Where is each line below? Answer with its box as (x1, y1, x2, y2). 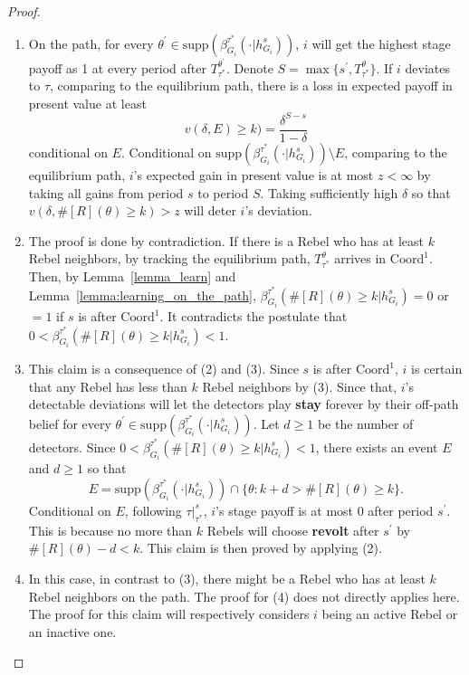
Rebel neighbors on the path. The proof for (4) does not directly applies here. (28, 586, 460, 605)
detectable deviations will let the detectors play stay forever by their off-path (28, 395, 459, 414)
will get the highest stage (311, 33, 451, 52)
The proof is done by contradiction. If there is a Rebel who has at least (28, 231, 424, 250)
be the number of (317, 414, 414, 433)
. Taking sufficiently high (260, 183, 398, 202)
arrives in (334, 249, 387, 268)
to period (197, 183, 249, 202)
